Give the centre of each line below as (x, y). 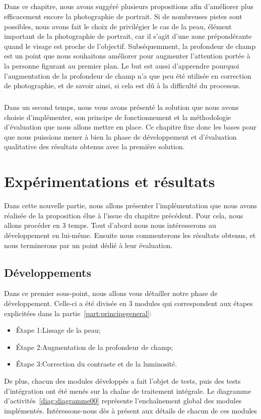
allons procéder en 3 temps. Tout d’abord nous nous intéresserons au (110, 225)
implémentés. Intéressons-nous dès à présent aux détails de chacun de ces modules (131, 410)
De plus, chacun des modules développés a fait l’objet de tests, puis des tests (122, 380)
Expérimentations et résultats (110, 181)
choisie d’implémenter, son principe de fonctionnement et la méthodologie (118, 117)
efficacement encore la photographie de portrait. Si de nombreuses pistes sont (123, 16)
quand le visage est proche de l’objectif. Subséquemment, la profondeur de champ (130, 46)
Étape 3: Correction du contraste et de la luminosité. (96, 364)
